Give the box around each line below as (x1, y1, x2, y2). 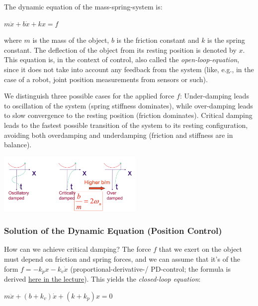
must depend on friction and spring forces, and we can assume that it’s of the (4, 253, 241, 264)
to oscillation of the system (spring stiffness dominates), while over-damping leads (4, 100, 253, 110)
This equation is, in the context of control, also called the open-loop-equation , (4, 54, 240, 65)
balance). (4, 139, 32, 150)
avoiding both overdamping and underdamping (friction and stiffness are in (4, 129, 233, 140)
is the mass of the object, (32, 35, 109, 45)
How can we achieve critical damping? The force (4, 244, 151, 254)
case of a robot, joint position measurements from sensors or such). (4, 74, 208, 84)
